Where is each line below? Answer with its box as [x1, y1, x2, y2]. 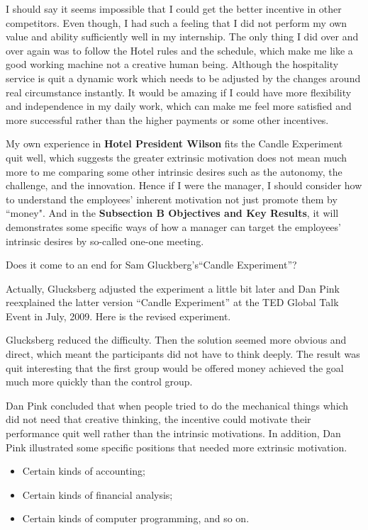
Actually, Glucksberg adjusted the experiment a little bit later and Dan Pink [6, 281, 340, 295]
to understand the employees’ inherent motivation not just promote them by [6, 191, 338, 206]
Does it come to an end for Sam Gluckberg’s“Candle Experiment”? [6, 257, 297, 272]
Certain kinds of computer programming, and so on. [22, 511, 250, 526]
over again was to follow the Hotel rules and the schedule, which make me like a [6, 43, 353, 57]
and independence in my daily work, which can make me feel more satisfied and [6, 98, 352, 113]
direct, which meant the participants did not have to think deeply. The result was [6, 346, 360, 361]
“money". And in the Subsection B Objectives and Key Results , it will [6, 205, 339, 220]
